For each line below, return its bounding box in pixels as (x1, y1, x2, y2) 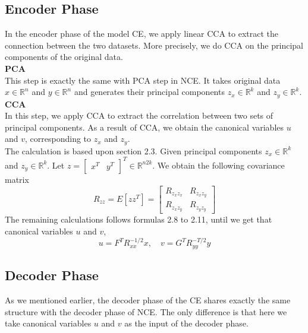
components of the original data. (5, 50, 123, 63)
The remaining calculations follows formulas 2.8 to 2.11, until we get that (5, 213, 272, 226)
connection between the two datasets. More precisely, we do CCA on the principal (5, 39, 303, 51)
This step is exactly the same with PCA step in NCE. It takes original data (5, 74, 281, 86)
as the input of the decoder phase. (124, 317, 249, 329)
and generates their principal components (74, 85, 225, 98)
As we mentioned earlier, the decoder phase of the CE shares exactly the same (5, 293, 291, 306)
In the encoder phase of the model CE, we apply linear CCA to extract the (5, 27, 279, 40)
